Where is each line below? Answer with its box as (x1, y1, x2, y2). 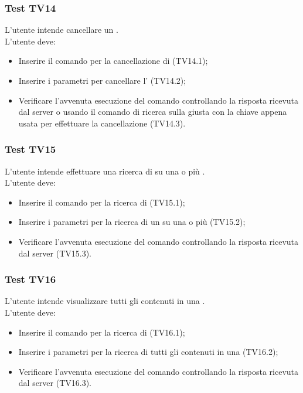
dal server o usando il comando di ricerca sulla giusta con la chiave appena (18, 105, 287, 118)
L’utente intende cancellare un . (5, 23, 118, 36)
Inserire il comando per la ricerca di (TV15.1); (18, 196, 185, 208)
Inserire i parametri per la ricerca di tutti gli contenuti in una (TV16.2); (18, 346, 278, 358)
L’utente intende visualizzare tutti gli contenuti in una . (5, 295, 205, 307)
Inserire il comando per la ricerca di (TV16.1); (18, 326, 185, 338)
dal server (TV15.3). (18, 247, 92, 259)
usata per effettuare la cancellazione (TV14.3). (18, 117, 186, 129)
